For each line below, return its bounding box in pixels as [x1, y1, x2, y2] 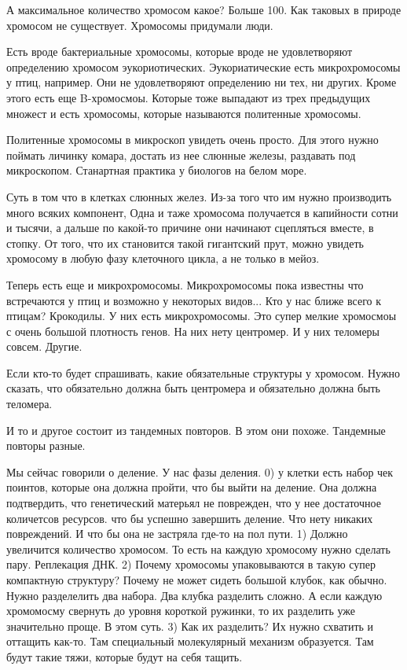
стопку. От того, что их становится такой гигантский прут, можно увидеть [6, 234, 364, 251]
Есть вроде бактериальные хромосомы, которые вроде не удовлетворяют [6, 43, 353, 60]
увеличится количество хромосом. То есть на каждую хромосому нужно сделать [6, 540, 390, 557]
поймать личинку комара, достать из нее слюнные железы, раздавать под [6, 146, 356, 163]
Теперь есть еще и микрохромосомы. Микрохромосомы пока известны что [6, 276, 364, 293]
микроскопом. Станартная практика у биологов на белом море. [6, 162, 307, 179]
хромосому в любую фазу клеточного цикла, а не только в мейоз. [6, 250, 320, 267]
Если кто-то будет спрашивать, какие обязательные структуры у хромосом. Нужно [6, 364, 401, 381]
